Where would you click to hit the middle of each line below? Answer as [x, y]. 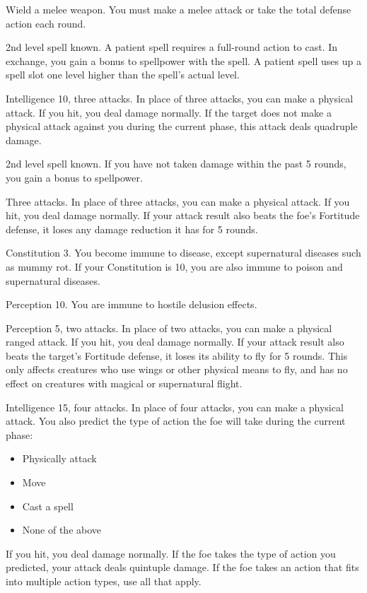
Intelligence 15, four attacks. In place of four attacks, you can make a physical [175, 407]
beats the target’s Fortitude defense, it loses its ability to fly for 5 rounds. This [177, 355]
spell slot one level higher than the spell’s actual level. [123, 75]
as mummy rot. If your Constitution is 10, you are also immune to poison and [174, 266]
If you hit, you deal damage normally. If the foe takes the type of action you [171, 553]
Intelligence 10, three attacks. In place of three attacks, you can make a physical [180, 98]
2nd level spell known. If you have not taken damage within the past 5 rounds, [176, 164]
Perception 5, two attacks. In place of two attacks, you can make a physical [169, 328]
